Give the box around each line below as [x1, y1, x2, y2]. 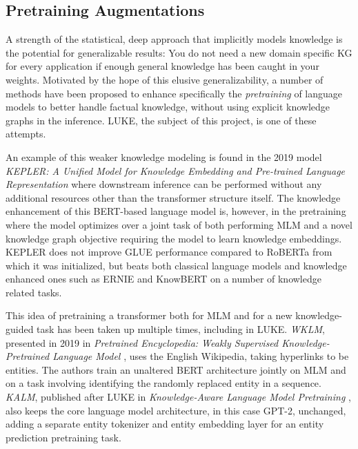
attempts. [6, 126, 46, 141]
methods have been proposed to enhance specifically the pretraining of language [6, 86, 343, 100]
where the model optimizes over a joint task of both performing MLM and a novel [6, 217, 352, 231]
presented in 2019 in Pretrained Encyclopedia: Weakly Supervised [6, 335, 279, 350]
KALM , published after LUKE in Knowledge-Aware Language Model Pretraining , [6, 390, 351, 404]
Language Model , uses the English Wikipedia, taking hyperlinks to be [52, 349, 349, 363]
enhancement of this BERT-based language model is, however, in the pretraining [6, 204, 346, 218]
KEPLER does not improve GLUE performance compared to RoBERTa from [6, 245, 332, 259]
